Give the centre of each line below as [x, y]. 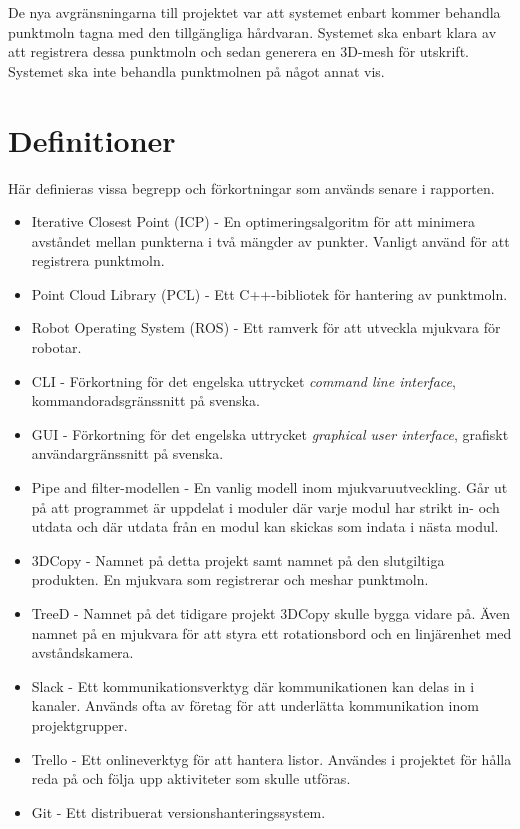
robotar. [56, 347]
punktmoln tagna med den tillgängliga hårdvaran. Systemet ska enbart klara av [252, 31]
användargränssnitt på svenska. [127, 453]
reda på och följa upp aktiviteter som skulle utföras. [191, 778]
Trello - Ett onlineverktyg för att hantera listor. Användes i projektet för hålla [271, 758]
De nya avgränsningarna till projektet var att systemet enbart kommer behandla [254, 12]
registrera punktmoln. [98, 260]
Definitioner [92, 139]
